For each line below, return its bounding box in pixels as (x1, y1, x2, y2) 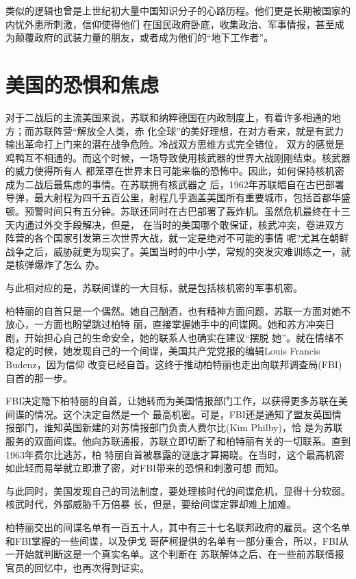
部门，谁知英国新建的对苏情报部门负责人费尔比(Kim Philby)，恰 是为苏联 (14, 420, 343, 435)
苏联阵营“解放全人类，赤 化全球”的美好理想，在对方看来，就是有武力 (34, 123, 344, 138)
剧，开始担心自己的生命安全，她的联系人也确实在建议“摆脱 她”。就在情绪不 (5, 330, 344, 344)
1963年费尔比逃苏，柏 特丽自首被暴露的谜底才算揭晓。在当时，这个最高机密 (5, 447, 344, 461)
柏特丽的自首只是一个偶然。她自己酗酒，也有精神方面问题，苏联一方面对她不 (5, 303, 351, 318)
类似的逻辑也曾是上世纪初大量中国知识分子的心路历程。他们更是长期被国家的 (5, 3, 351, 17)
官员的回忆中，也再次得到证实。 (5, 560, 149, 574)
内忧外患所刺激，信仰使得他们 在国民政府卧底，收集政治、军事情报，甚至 (5, 16, 335, 31)
